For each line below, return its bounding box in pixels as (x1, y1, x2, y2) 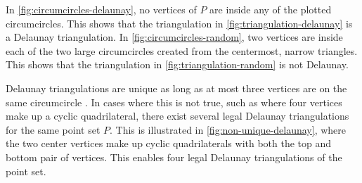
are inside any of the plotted (209, 2, 332, 16)
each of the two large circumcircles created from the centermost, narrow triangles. (6, 43, 358, 58)
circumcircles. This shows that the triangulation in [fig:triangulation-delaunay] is (6, 15, 353, 30)
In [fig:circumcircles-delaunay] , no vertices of (6, 2, 197, 16)
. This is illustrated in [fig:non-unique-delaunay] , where (110, 122, 347, 137)
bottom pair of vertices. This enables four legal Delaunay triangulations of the (6, 149, 342, 164)
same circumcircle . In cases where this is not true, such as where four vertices (6, 94, 342, 109)
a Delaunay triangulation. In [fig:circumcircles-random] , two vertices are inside (6, 30, 343, 44)
